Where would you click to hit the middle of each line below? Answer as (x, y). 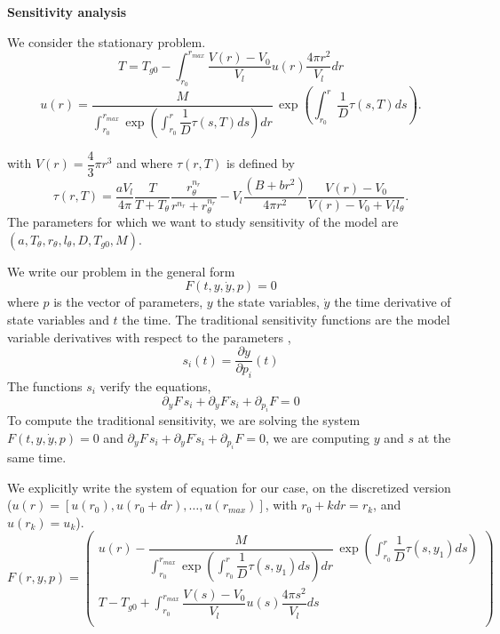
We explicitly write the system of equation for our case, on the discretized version (229, 487)
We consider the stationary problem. (107, 41)
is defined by (260, 163)
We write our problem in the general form (121, 271)
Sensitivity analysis (67, 12)
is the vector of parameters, (128, 302)
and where (145, 163)
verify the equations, (155, 386)
